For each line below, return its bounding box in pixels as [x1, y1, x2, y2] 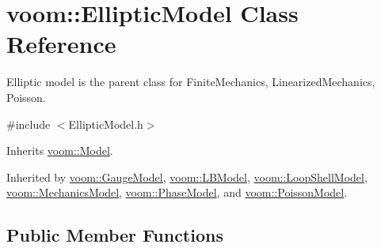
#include [6, 115, 51, 132]
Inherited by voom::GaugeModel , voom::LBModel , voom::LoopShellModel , [6, 168, 368, 185]
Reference [6, 28, 116, 60]
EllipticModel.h [68, 115, 143, 132]
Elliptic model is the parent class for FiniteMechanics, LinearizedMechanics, [6, 73, 375, 90]
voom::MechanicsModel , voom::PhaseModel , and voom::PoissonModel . [6, 184, 348, 201]
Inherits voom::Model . [6, 142, 113, 159]
